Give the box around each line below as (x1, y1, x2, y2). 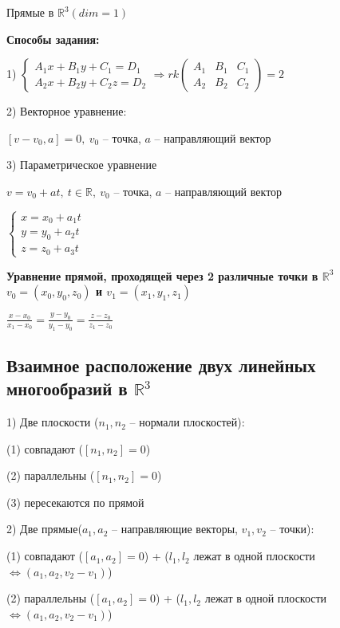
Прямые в (6, 4, 54, 20)
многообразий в (6, 376, 128, 401)
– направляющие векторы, (112, 520, 238, 537)
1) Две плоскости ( (6, 414, 99, 430)
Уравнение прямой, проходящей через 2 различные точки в (6, 267, 318, 284)
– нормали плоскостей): (129, 414, 245, 430)
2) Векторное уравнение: (6, 103, 127, 120)
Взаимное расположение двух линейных (6, 352, 316, 377)
